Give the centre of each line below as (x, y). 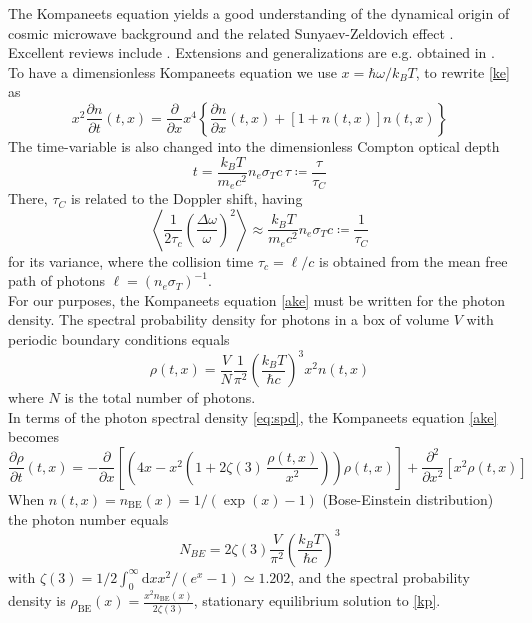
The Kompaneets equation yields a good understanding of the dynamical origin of (259, 13)
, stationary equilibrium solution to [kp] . (317, 600)
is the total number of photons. (160, 397)
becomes (34, 436)
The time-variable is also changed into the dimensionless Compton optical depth (254, 145)
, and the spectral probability (380, 576)
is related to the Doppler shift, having (186, 198)
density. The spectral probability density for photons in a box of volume (229, 319)
